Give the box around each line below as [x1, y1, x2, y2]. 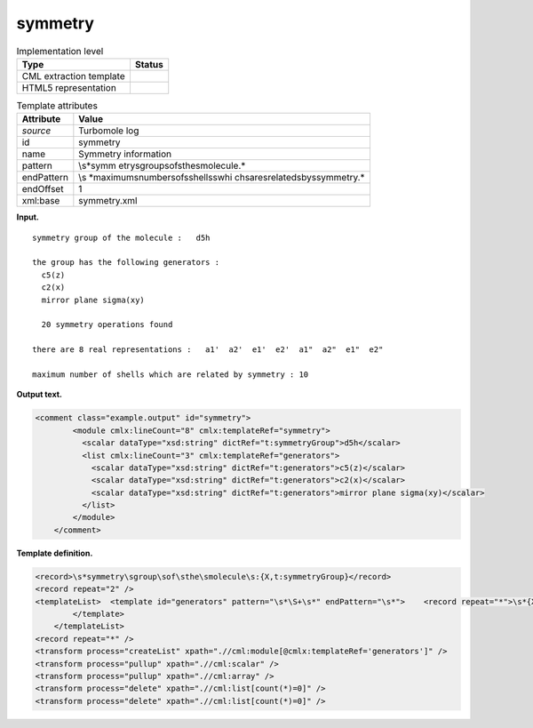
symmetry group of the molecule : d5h [32, 232, 211, 243]
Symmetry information [78, 148, 172, 160]
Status [134, 58, 163, 70]
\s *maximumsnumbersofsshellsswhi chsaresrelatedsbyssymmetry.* [78, 172, 365, 184]
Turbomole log [78, 124, 139, 137]
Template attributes [16, 100, 98, 112]
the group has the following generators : [32, 258, 220, 268]
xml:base [21, 195, 60, 207]
